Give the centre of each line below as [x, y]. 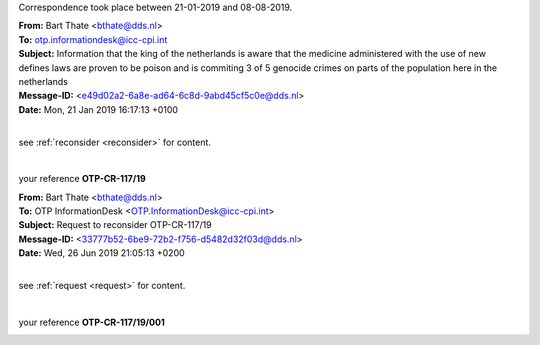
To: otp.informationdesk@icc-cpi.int [93, 39]
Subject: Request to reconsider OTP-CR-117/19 [115, 225]
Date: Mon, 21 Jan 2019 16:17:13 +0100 [98, 109]
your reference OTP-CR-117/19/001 [91, 322]
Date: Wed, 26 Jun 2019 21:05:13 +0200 [101, 253]
